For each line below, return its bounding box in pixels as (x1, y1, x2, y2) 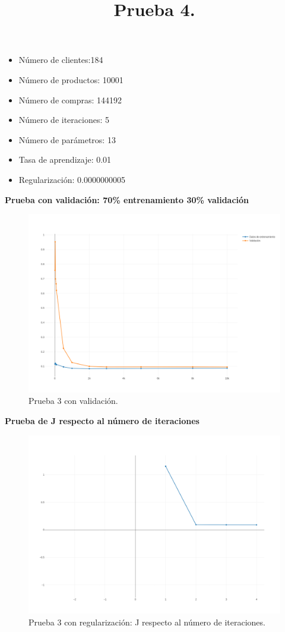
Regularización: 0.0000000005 (18, 173, 125, 185)
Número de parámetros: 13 (18, 133, 116, 146)
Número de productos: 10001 (18, 73, 123, 86)
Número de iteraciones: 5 (18, 113, 109, 126)
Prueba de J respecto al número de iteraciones (5, 414, 199, 426)
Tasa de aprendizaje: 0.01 (18, 153, 112, 166)
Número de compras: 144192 (18, 93, 122, 106)
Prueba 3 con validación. (28, 394, 118, 407)
